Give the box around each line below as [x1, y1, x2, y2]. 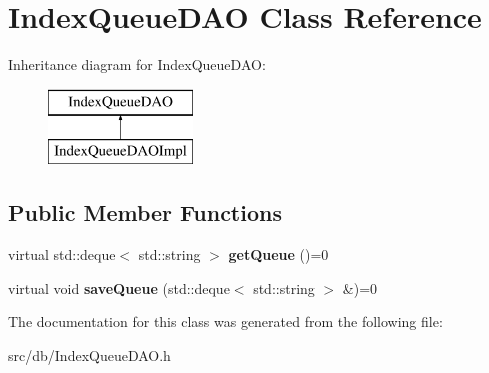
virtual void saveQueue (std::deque [8, 277, 230, 298]
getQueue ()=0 [228, 244, 329, 265]
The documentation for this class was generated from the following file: [8, 311, 443, 332]
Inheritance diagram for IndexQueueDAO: [8, 54, 266, 75]
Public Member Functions [8, 197, 282, 228]
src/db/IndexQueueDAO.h [8, 344, 171, 365]
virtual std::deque [8, 244, 116, 265]
